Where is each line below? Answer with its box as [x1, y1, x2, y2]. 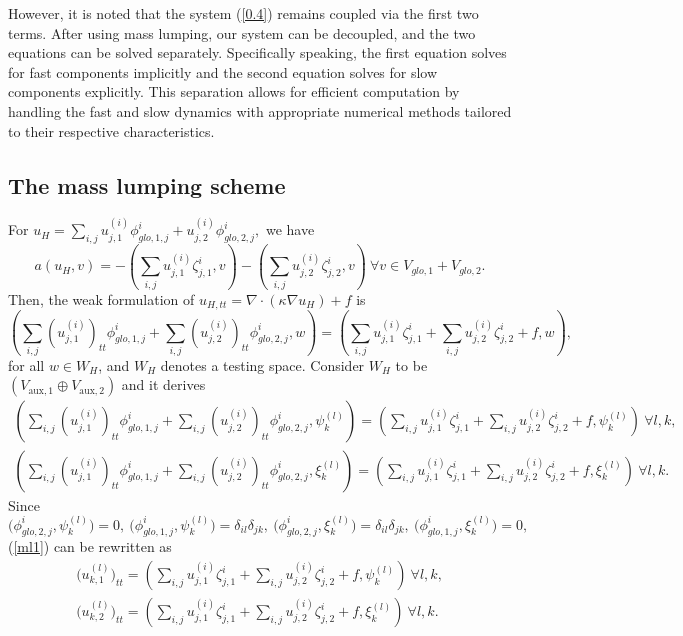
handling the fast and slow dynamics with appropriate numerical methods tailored [8, 100, 512, 121]
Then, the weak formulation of [8, 288, 195, 309]
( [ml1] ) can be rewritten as [8, 536, 172, 557]
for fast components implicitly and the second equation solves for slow [8, 61, 438, 82]
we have [265, 219, 315, 240]
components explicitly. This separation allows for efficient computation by [8, 81, 460, 102]
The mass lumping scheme [8, 169, 286, 200]
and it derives [121, 374, 206, 395]
